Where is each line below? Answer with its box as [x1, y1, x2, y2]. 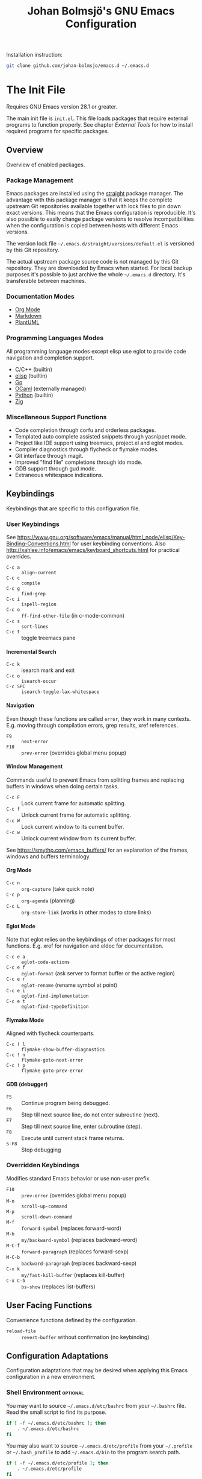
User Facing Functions [6, 1300, 92, 1311]
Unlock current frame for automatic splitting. [21, 811, 132, 819]
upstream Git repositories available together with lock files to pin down [6, 203, 182, 210]
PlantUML [14, 318, 40, 326]
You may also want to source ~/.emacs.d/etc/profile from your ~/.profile [6, 1442, 193, 1449]
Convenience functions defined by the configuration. [6, 1316, 137, 1323]
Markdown [14, 312, 42, 320]
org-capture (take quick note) [21, 885, 94, 892]
